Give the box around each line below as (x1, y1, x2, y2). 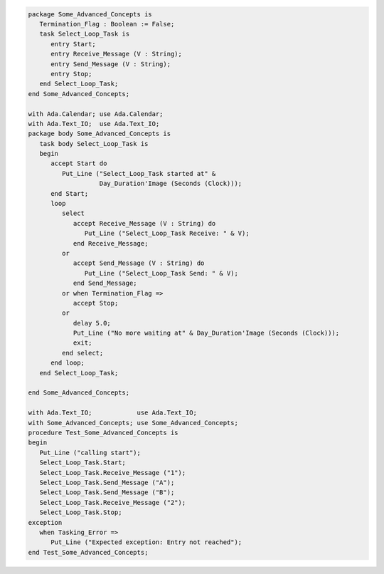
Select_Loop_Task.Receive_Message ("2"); (39, 499, 186, 506)
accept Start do (50, 160, 107, 167)
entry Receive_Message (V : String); (50, 50, 183, 58)
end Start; (50, 189, 89, 197)
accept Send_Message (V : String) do (73, 259, 205, 267)
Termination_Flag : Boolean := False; (39, 20, 175, 28)
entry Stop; (50, 70, 92, 78)
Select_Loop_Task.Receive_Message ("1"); (39, 469, 186, 476)
